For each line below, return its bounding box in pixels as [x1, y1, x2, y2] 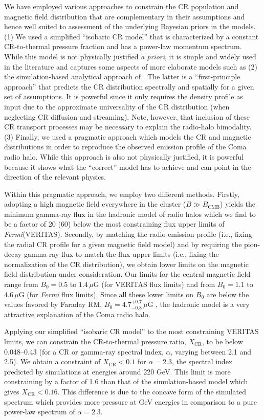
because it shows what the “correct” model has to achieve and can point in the [4, 161, 251, 172]
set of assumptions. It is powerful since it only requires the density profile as [4, 91, 243, 102]
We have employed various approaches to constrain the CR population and [4, 1, 239, 11]
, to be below [202, 336, 243, 346]
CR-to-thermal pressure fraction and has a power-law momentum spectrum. [4, 41, 242, 52]
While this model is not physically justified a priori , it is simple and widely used [4, 51, 256, 61]
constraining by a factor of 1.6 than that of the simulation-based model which [4, 376, 248, 387]
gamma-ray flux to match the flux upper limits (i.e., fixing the [24, 249, 219, 259]
